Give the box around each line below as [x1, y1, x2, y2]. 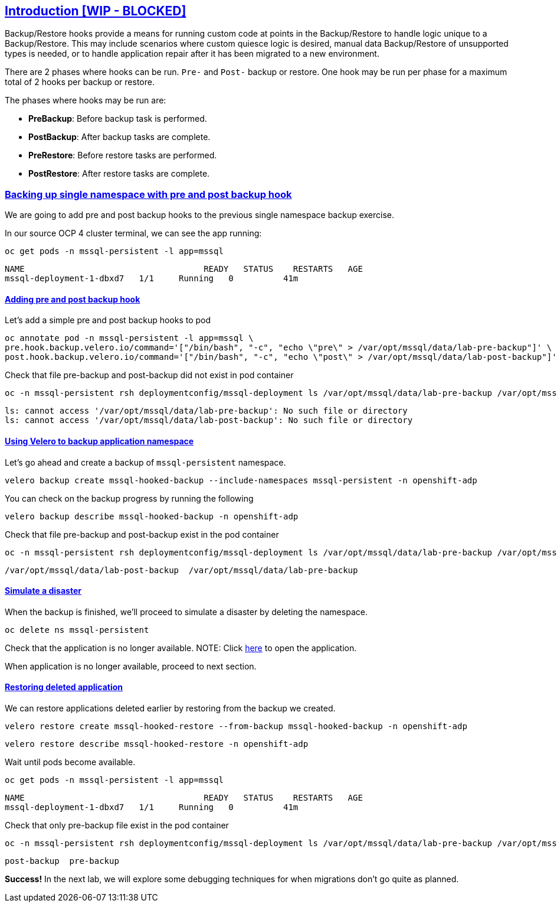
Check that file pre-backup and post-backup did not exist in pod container [5, 370, 294, 381]
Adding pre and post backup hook [5, 294, 140, 304]
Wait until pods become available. [5, 757, 136, 768]
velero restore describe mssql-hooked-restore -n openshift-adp [5, 739, 309, 749]
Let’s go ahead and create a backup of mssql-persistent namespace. [5, 457, 286, 467]
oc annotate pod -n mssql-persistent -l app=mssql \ [5, 333, 254, 343]
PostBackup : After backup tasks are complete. [28, 132, 211, 142]
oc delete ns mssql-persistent [5, 625, 149, 635]
